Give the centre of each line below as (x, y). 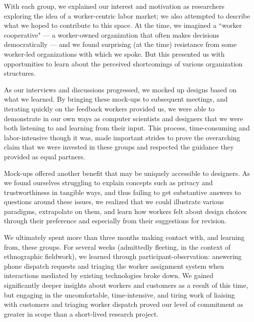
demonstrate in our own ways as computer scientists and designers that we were (124, 118)
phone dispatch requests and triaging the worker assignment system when (114, 266)
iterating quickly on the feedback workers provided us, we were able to (109, 108)
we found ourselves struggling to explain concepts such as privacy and (108, 182)
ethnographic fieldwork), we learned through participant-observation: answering (123, 256)
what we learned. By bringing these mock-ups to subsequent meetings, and (116, 99)
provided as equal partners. (45, 156)
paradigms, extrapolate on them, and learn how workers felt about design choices (126, 211)
